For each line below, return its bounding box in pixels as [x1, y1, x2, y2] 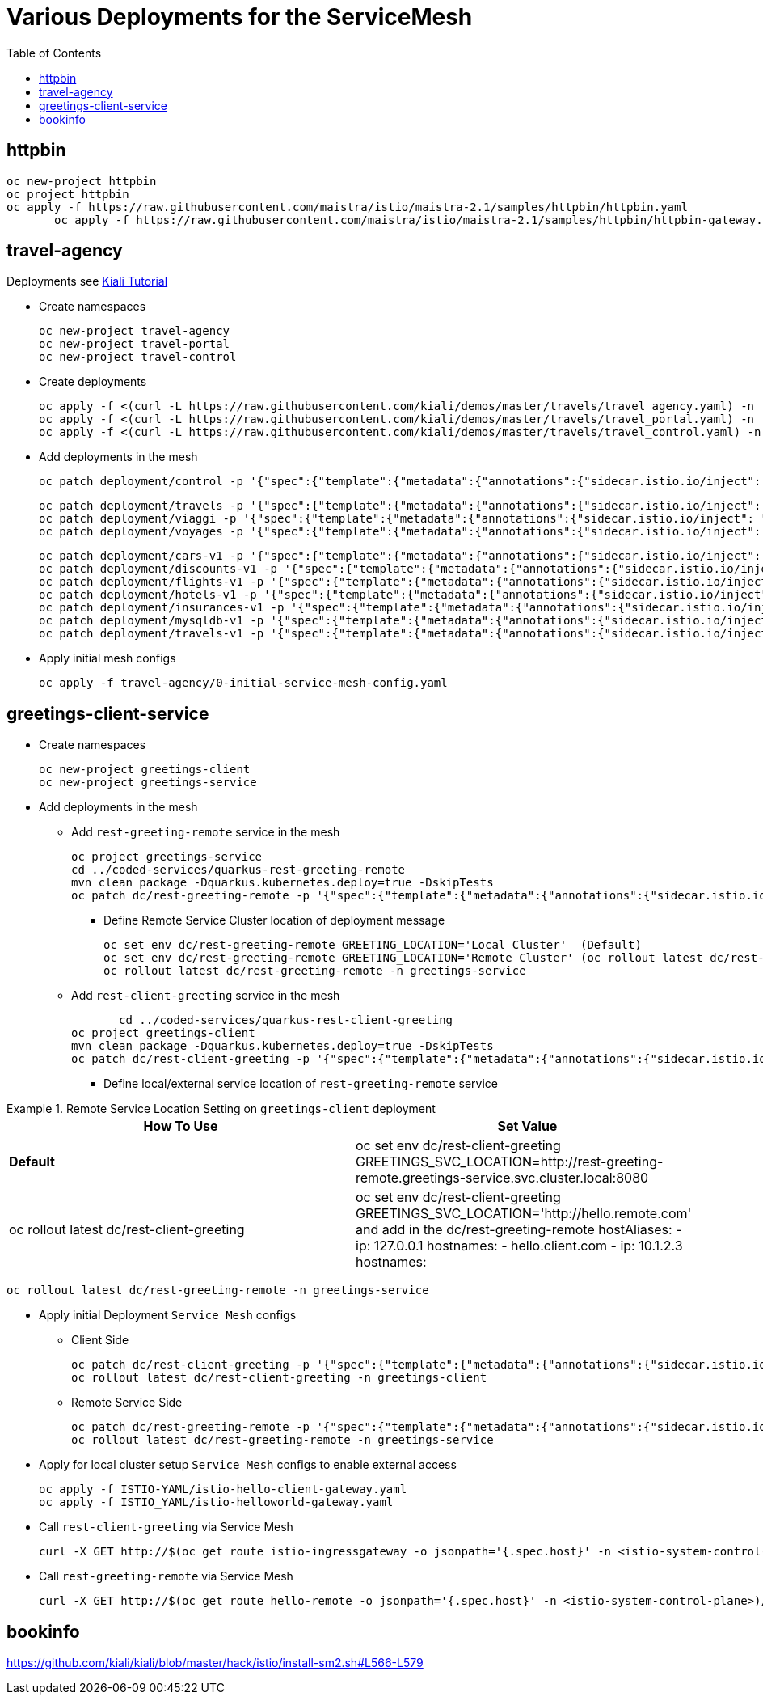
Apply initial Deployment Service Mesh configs [39, 1308, 297, 1322]
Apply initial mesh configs [39, 651, 176, 666]
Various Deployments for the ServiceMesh [6, 3, 473, 31]
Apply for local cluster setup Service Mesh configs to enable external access [39, 1458, 457, 1472]
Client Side [71, 1333, 129, 1348]
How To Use [143, 1118, 218, 1135]
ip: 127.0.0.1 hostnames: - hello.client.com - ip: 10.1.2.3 [356, 1238, 683, 1255]
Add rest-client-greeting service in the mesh [71, 988, 340, 1003]
